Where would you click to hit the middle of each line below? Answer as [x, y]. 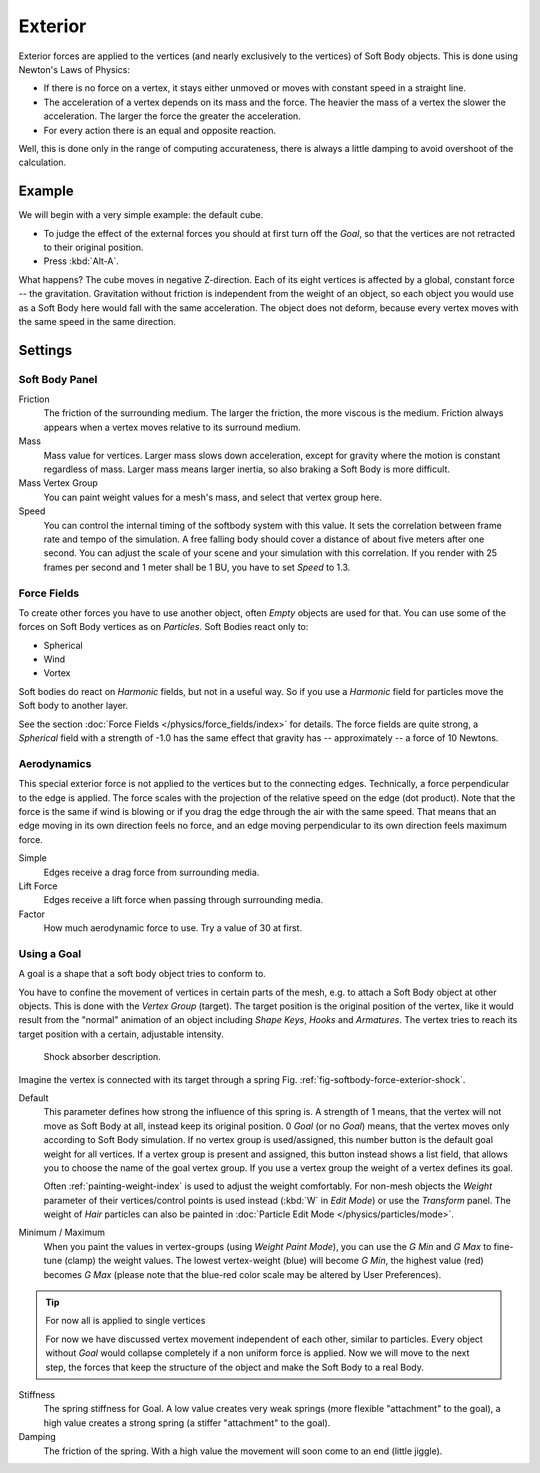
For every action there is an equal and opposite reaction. [160, 130]
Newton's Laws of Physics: [74, 69]
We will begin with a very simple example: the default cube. [141, 215]
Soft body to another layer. [73, 706]
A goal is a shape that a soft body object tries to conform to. [142, 974]
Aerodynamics [55, 763]
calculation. [42, 162]
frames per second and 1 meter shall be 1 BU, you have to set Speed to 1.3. [197, 567]
